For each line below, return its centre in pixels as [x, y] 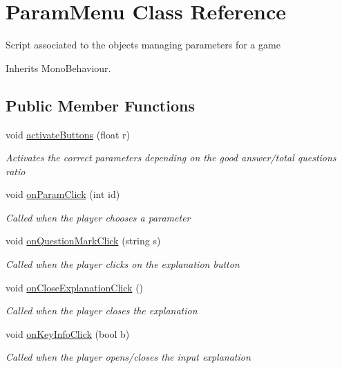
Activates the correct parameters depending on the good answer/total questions [171, 157]
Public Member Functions [100, 105]
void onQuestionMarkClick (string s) [83, 241]
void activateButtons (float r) [68, 134]
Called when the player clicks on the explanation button [123, 264]
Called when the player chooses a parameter [98, 217]
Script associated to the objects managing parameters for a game [143, 45]
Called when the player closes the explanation [102, 310]
